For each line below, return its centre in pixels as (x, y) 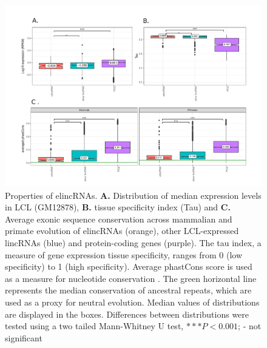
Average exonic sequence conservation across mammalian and (119, 219)
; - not (250, 326)
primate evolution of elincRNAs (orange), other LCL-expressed (122, 231)
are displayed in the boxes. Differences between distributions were (127, 314)
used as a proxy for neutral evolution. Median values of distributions (132, 302)
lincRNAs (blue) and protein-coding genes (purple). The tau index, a (133, 243)
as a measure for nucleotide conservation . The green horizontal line (131, 278)
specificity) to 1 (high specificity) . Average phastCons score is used (129, 266)
